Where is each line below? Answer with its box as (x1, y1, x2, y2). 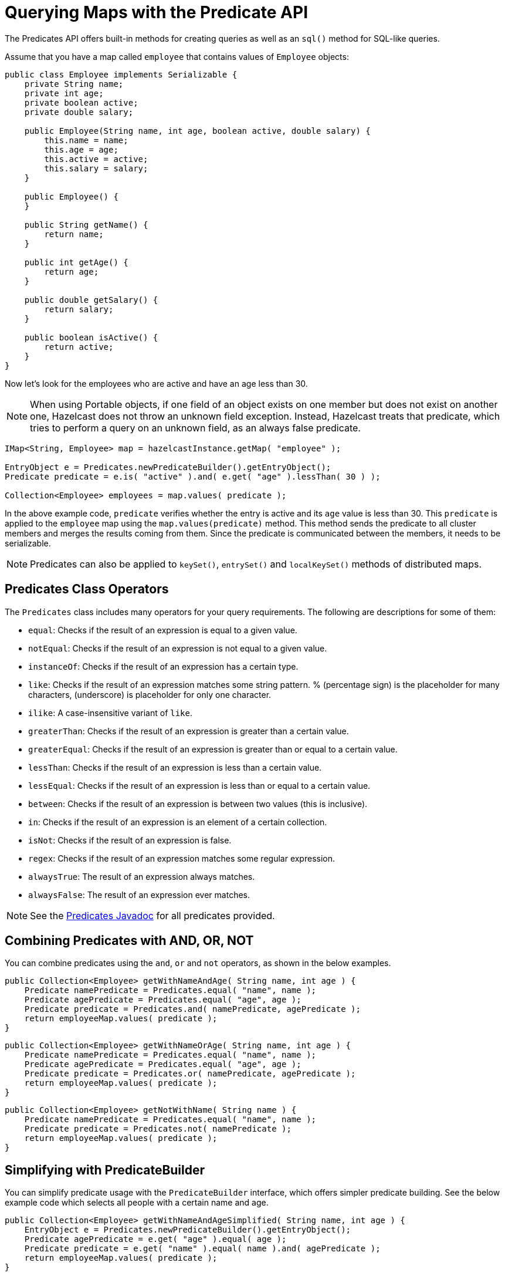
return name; (44, 229, 104, 239)
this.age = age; (44, 144, 118, 154)
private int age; (24, 88, 104, 98)
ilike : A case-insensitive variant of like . (28, 707, 193, 718)
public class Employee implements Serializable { (5, 69, 238, 79)
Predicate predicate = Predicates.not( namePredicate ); (24, 1124, 292, 1134)
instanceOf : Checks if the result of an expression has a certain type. (28, 661, 299, 671)
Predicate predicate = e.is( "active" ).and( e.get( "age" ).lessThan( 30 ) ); (5, 471, 381, 481)
